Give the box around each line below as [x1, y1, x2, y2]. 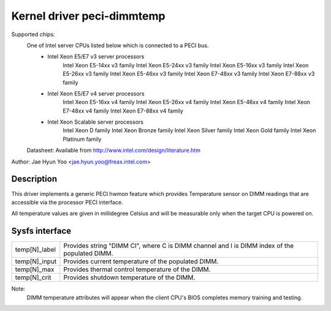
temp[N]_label [15, 245, 56, 254]
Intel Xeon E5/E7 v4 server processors [47, 89, 145, 97]
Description [11, 174, 58, 184]
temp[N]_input [15, 257, 57, 266]
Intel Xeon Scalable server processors [47, 118, 144, 126]
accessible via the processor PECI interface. [11, 198, 123, 206]
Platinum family [63, 135, 102, 143]
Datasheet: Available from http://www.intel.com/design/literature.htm [26, 147, 200, 154]
